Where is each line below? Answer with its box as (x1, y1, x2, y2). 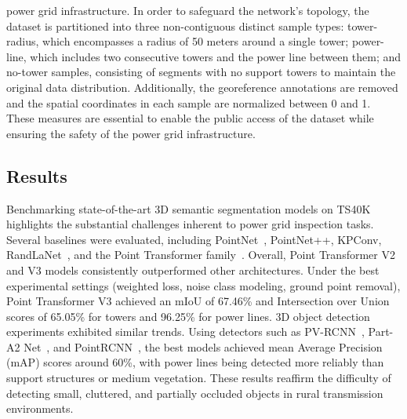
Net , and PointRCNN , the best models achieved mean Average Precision (24, 338, 383, 355)
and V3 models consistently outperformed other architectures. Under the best (6, 261, 380, 278)
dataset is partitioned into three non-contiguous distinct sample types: (6, 17, 344, 34)
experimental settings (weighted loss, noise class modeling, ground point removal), (6, 277, 401, 293)
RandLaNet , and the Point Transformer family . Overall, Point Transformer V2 (6, 246, 395, 263)
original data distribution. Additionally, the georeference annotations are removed (6, 78, 398, 95)
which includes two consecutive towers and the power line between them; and (30, 48, 402, 64)
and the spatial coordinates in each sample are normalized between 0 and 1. (6, 94, 371, 111)
